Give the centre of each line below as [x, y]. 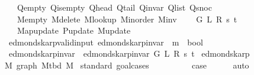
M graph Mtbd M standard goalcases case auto [127, 65]
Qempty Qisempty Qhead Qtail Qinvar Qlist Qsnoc [114, 7]
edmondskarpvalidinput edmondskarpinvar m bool [106, 42]
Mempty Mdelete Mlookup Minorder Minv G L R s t [127, 19]
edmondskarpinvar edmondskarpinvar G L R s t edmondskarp [129, 53]
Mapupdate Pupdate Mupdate [74, 30]
